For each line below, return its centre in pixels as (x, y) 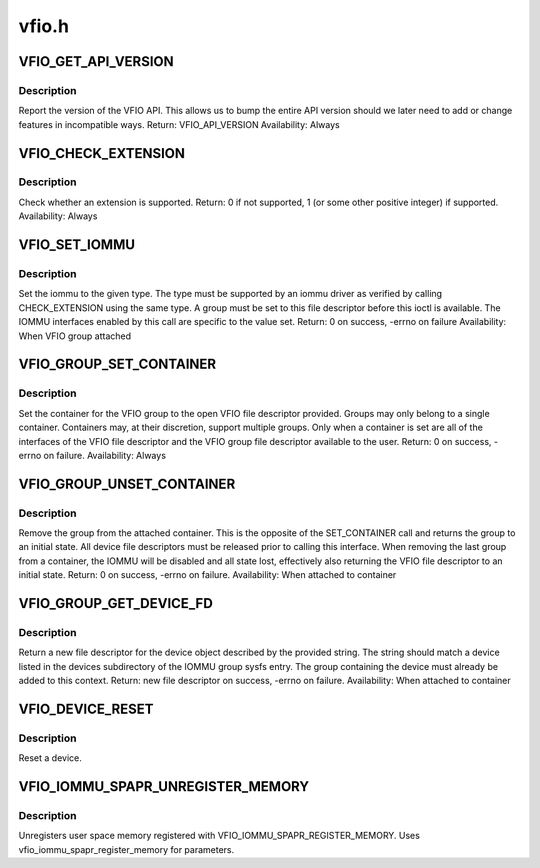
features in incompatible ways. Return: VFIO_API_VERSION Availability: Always (179, 124)
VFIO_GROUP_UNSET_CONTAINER (127, 483)
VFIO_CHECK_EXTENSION (101, 153)
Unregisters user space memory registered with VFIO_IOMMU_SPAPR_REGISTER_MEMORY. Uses (219, 836)
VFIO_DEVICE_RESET (86, 708)
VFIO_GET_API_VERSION (96, 61)
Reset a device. (50, 758)
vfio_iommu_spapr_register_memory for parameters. (126, 849)
